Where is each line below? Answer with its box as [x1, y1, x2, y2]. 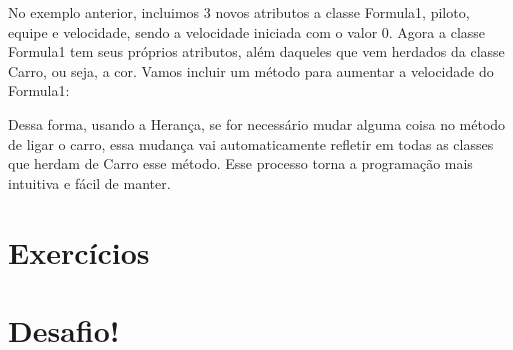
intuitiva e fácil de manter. [8, 172, 171, 193]
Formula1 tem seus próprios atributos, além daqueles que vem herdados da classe [8, 41, 505, 62]
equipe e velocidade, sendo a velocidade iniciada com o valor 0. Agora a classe [8, 21, 486, 42]
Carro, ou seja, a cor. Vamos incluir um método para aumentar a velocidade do [8, 60, 494, 81]
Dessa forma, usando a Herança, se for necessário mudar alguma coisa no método [8, 113, 506, 134]
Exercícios [8, 231, 150, 272]
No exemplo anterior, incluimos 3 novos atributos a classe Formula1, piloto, [8, 2, 470, 22]
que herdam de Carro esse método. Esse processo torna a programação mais [8, 153, 473, 174]
